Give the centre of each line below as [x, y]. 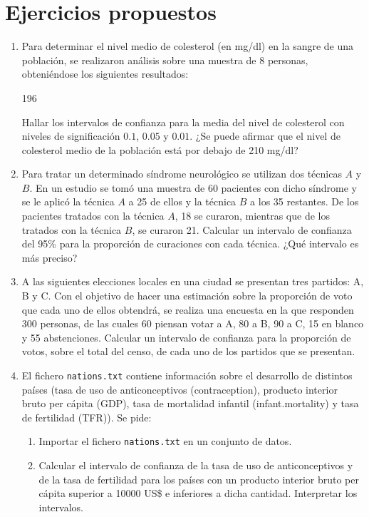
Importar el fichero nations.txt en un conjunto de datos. [165, 441]
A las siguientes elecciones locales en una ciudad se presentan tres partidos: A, [193, 281]
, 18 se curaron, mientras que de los [252, 216]
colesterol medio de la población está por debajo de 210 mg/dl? [160, 149]
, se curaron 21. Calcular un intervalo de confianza [242, 229]
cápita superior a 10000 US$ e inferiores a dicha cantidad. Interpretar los [198, 493]
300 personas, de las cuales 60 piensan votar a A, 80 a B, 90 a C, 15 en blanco [193, 323]
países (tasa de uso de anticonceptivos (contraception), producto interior [180, 389]
